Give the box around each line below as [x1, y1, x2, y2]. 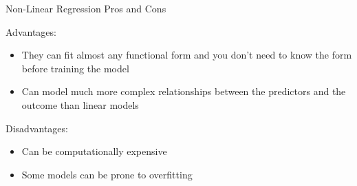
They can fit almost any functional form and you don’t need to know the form [21, 48, 352, 62]
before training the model [21, 61, 129, 75]
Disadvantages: [6, 121, 68, 135]
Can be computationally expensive [21, 144, 167, 158]
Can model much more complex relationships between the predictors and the [21, 84, 346, 99]
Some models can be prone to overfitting [21, 167, 193, 181]
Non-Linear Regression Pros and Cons [6, 1, 166, 15]
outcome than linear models [21, 97, 139, 112]
